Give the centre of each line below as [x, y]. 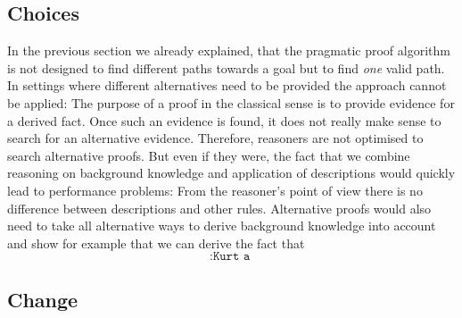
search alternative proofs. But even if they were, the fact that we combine [209, 155]
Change [43, 299]
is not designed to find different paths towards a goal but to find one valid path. [226, 67]
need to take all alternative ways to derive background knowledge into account [222, 226]
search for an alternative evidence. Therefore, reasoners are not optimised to [215, 138]
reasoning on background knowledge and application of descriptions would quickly [231, 173]
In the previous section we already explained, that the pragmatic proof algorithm [229, 50]
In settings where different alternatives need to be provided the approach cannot [227, 85]
